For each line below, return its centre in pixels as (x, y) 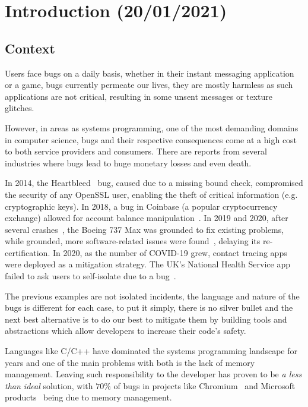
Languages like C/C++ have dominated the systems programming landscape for (151, 351)
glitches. (20, 108)
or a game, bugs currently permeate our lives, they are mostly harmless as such (149, 85)
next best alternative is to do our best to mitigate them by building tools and (146, 319)
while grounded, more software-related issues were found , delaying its (133, 241)
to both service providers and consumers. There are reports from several (136, 151)
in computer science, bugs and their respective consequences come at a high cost (151, 139)
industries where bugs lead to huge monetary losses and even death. (128, 163)
